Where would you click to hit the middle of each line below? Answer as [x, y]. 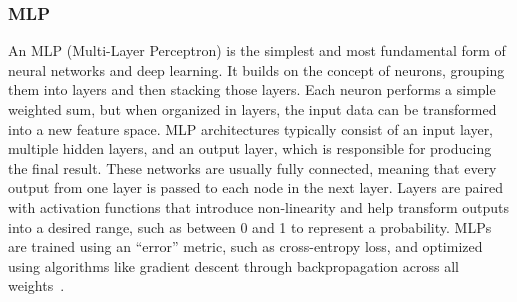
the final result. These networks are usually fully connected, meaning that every [252, 167]
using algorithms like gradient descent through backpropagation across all [233, 265]
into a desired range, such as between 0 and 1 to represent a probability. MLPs [250, 226]
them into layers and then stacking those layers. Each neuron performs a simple [252, 89]
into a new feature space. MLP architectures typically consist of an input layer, [251, 128]
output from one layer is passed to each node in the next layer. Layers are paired [255, 187]
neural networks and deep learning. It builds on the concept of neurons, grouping [256, 69]
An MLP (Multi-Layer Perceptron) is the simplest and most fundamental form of [257, 50]
